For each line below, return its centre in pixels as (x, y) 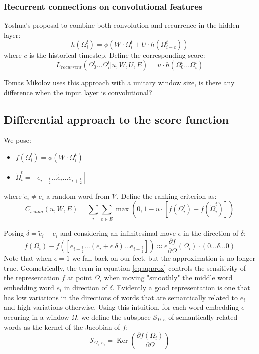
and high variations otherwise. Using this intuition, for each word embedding (122, 307)
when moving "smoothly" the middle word (168, 278)
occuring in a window (37, 317)
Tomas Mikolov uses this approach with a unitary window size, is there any (119, 82)
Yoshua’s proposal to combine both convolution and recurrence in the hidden (122, 25)
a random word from (78, 196)
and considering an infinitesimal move (118, 233)
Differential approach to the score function (116, 119)
